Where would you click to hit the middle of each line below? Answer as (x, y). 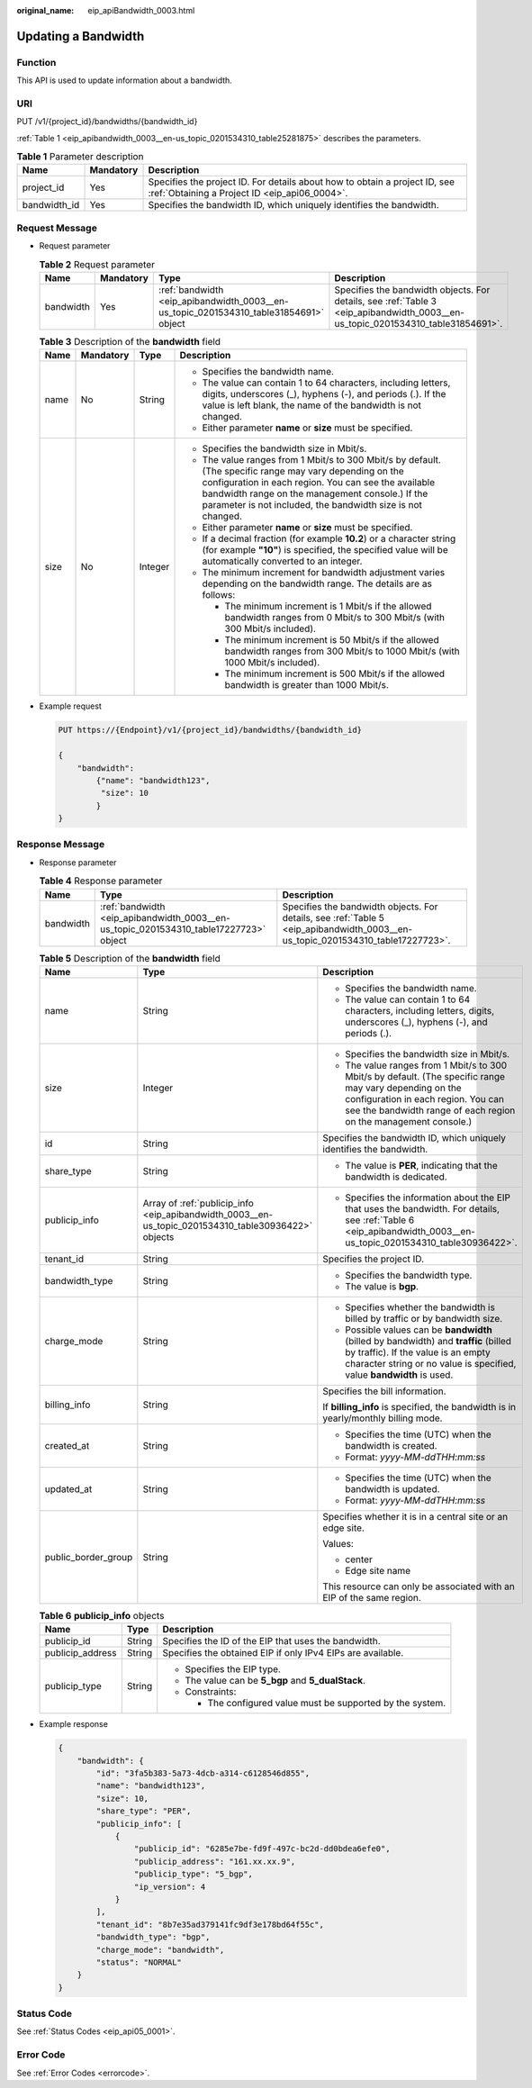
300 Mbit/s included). (271, 628)
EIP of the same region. (372, 1597)
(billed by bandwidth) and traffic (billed (428, 1341)
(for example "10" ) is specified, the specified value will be (325, 550)
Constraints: (211, 1692)
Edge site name (378, 1570)
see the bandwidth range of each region (430, 1110)
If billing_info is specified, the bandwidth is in (419, 1406)
